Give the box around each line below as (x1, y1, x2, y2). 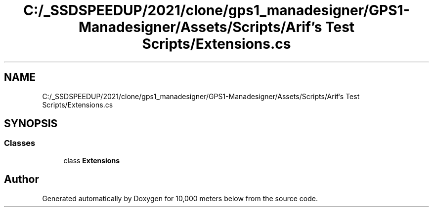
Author (4, 173, 39, 186)
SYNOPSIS (4, 117, 58, 130)
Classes (4, 138, 36, 148)
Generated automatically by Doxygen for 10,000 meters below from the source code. (42, 194, 318, 203)
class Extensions (63, 156, 120, 165)
